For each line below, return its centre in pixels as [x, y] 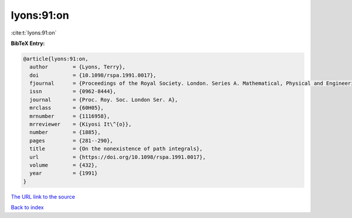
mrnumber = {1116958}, [70, 116]
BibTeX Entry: [28, 43]
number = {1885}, [65, 132]
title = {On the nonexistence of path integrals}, [116, 149]
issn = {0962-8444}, [73, 91]
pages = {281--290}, [72, 141]
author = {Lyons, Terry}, [77, 67]
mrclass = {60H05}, [67, 108]
